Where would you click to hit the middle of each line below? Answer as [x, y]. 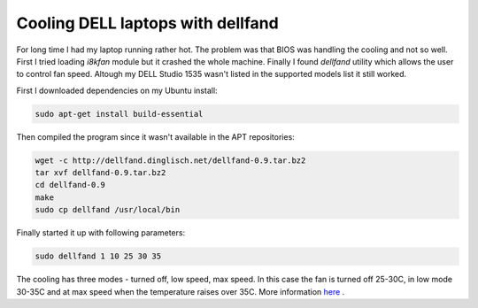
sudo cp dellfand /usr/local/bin [108, 210]
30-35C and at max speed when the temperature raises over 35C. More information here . [181, 291]
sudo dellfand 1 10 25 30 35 [98, 256]
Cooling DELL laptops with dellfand [147, 23]
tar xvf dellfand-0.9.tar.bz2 [100, 173]
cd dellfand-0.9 [70, 185]
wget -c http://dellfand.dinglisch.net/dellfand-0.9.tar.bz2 [170, 160]
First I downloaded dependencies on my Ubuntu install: [117, 90]
